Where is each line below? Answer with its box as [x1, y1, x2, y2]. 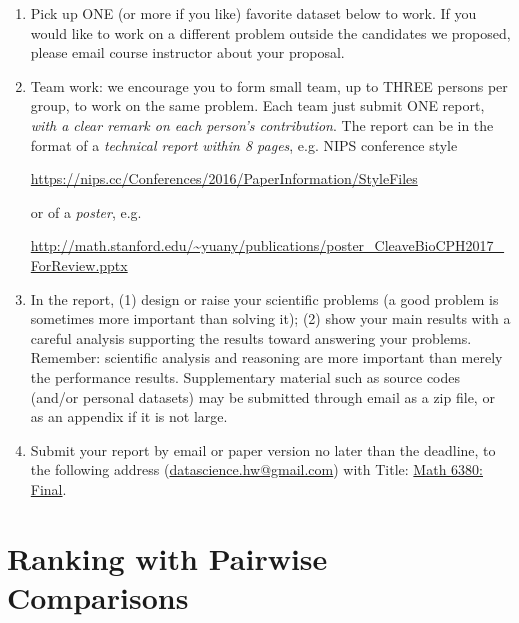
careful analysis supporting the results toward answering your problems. [30, 327, 472, 348]
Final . [30, 478, 67, 499]
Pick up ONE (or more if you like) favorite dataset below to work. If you [30, 3, 477, 23]
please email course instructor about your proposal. [30, 42, 345, 63]
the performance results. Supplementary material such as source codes [30, 366, 461, 387]
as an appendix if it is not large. [30, 406, 228, 427]
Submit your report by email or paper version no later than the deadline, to [30, 439, 496, 460]
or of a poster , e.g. [30, 201, 142, 222]
